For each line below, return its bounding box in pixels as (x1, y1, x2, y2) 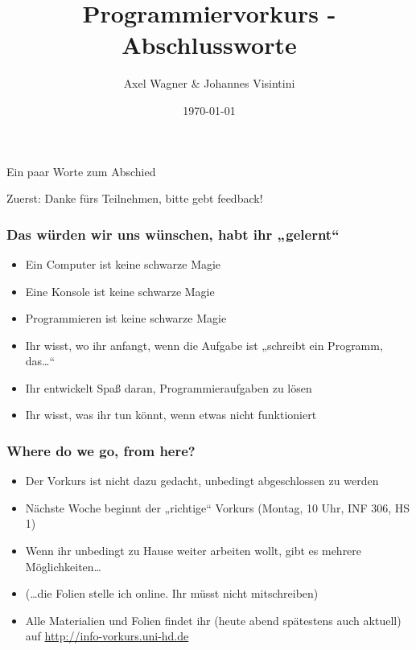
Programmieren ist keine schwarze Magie (25, 310, 227, 327)
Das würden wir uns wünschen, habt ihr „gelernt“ (6, 224, 340, 244)
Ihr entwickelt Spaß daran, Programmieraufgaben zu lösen (25, 379, 312, 396)
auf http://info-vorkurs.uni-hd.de (25, 627, 189, 644)
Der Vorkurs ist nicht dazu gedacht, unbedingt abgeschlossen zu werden (25, 472, 379, 489)
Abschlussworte (122, 28, 297, 61)
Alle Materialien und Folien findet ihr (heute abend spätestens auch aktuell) (25, 611, 402, 628)
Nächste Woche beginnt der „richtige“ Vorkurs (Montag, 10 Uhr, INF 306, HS (25, 499, 410, 516)
